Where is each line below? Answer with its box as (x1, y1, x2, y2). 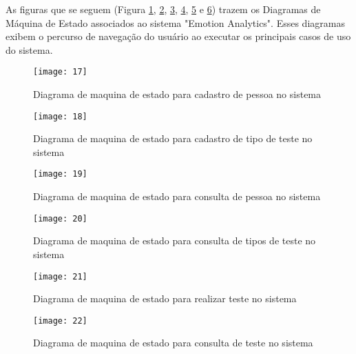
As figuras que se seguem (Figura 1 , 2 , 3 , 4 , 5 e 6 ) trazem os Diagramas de (6, 2, 321, 16)
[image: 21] (33, 271, 87, 282)
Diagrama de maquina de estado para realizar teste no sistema (33, 291, 297, 306)
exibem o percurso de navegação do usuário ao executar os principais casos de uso (6, 29, 351, 43)
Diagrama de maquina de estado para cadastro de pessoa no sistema (33, 87, 322, 101)
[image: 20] (33, 213, 87, 224)
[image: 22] (33, 315, 87, 326)
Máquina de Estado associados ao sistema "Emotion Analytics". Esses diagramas (6, 15, 345, 30)
